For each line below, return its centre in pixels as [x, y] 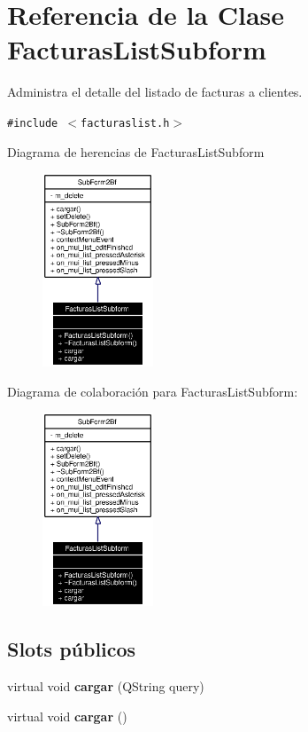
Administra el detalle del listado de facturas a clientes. [155, 92]
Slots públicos [72, 649]
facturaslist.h [125, 123]
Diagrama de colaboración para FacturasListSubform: [153, 391]
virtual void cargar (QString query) [106, 686]
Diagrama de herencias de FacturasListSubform [136, 151]
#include [33, 123]
